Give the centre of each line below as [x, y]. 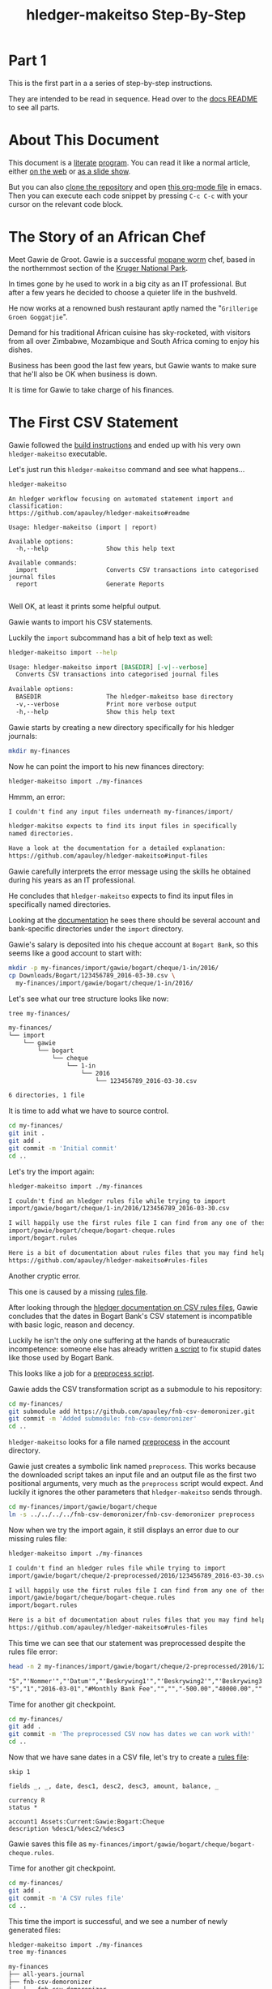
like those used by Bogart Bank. [62, 1357]
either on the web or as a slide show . [70, 171]
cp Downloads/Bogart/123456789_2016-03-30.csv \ [92, 975]
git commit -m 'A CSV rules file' [67, 1898]
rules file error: [33, 1652]
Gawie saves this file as [48, 1844]
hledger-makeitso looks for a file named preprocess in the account [119, 1442]
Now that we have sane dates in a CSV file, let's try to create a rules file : [129, 1757]
